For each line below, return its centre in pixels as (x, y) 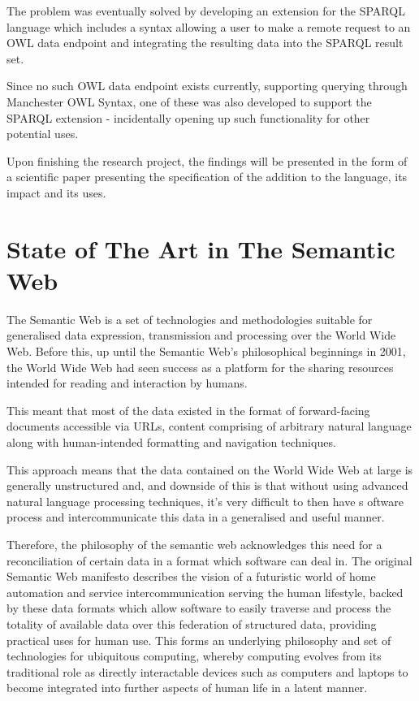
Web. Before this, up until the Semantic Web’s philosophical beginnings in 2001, (206, 351)
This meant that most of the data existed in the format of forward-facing (188, 410)
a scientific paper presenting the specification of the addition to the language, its (207, 177)
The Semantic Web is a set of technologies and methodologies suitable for (190, 319)
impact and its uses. (56, 192)
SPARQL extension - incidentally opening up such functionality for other (188, 117)
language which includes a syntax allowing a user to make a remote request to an (209, 26)
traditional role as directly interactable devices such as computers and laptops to (207, 671)
